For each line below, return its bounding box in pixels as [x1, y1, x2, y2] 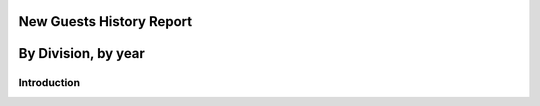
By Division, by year [18, 45, 145, 62]
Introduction [18, 76, 80, 90]
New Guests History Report [18, 13, 193, 30]
